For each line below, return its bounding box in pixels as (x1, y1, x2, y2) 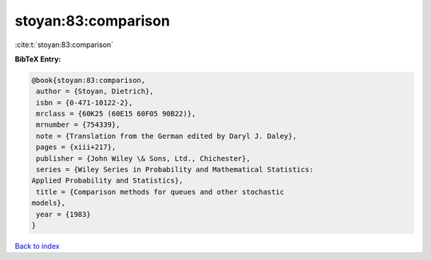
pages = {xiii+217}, (36, 143, 117, 152)
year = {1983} (36, 210, 91, 219)
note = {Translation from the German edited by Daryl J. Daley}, (36, 132, 297, 140)
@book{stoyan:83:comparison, (31, 76, 146, 85)
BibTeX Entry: (14, 54, 61, 64)
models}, (31, 199, 66, 207)
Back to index (14, 241, 60, 250)
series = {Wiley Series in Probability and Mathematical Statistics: (36, 165, 314, 175)
